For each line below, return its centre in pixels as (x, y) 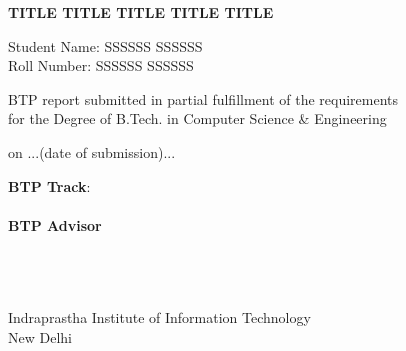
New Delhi (40, 336)
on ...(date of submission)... (92, 151)
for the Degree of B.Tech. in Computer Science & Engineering (197, 118)
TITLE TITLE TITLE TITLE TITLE (141, 12)
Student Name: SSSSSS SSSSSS (105, 45)
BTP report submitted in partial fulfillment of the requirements (203, 98)
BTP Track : (49, 185)
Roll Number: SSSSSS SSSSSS (101, 65)
